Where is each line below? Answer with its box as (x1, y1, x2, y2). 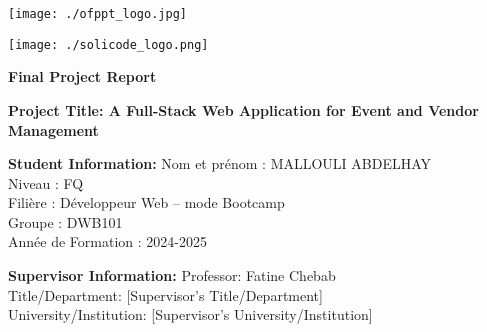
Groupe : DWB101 (8, 211, 123, 232)
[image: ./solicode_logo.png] (8, 37, 209, 52)
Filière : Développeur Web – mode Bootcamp (8, 192, 285, 213)
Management (8, 119, 99, 140)
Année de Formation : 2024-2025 (8, 231, 207, 252)
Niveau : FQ (8, 172, 84, 193)
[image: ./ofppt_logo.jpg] (8, 7, 187, 21)
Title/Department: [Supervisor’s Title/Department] (8, 284, 323, 305)
